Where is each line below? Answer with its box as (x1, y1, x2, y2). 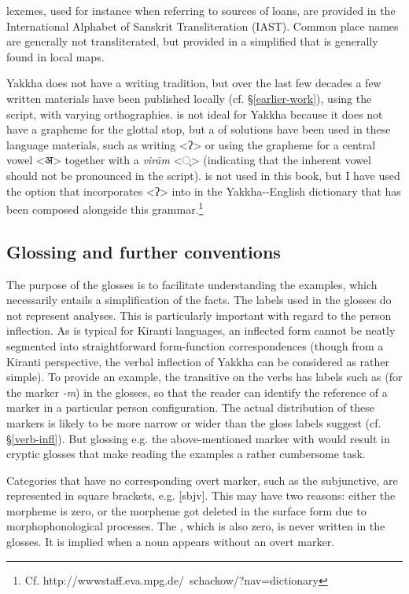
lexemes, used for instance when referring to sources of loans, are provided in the (6, 2, 396, 18)
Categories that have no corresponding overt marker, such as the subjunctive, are (6, 471, 398, 488)
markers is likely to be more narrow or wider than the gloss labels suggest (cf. (6, 414, 381, 431)
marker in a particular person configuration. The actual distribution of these (6, 399, 375, 416)
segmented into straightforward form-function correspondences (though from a (6, 337, 384, 354)
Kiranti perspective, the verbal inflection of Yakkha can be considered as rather (6, 353, 389, 369)
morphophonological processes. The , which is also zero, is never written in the (6, 518, 385, 534)
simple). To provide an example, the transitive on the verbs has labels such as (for (6, 368, 403, 385)
